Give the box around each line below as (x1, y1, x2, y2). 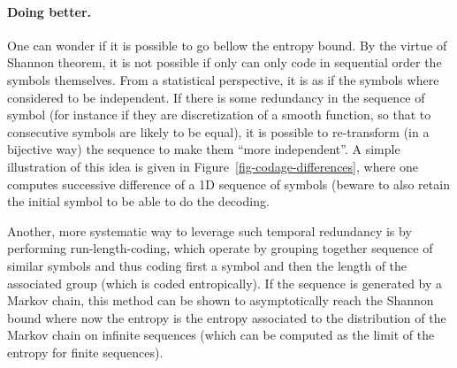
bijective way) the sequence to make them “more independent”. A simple (7, 140, 400, 158)
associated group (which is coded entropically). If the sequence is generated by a (7, 273, 443, 292)
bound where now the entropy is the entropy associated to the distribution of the (7, 308, 446, 326)
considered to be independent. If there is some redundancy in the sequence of (7, 88, 425, 106)
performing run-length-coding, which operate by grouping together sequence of (7, 239, 433, 257)
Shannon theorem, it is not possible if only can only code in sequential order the (7, 53, 442, 72)
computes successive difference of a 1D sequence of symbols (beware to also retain (7, 174, 450, 193)
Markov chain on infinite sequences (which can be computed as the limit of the (7, 326, 435, 344)
